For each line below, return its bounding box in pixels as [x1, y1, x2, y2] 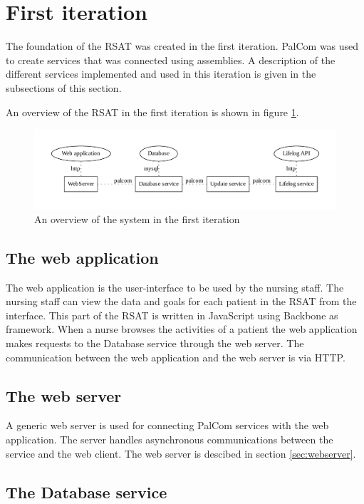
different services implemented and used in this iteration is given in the [6, 66, 316, 81]
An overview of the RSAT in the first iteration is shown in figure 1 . [6, 104, 299, 119]
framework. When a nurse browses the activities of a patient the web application [6, 322, 358, 336]
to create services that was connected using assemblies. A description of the [6, 52, 336, 67]
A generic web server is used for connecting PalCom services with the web [6, 418, 329, 433]
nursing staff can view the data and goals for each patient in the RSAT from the [6, 294, 357, 309]
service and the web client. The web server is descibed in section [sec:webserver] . [6, 446, 356, 461]
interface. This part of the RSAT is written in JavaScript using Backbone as [6, 307, 338, 322]
